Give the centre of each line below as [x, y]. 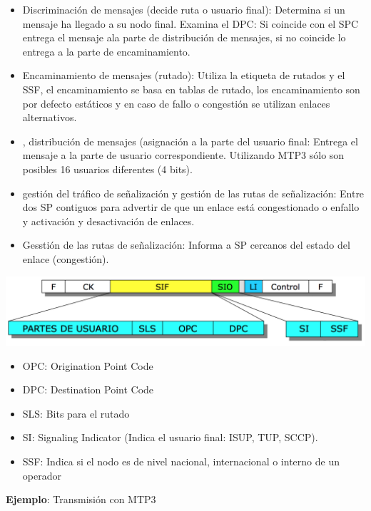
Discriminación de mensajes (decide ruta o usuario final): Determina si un [184, 9]
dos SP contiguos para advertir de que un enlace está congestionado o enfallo [191, 207]
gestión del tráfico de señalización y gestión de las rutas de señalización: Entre [193, 193]
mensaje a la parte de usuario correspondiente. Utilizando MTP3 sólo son [183, 155]
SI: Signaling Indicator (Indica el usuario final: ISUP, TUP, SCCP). [170, 437]
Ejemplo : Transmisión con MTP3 [81, 499]
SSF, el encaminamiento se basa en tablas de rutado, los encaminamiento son [191, 89]
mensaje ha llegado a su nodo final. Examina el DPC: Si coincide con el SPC [190, 23]
